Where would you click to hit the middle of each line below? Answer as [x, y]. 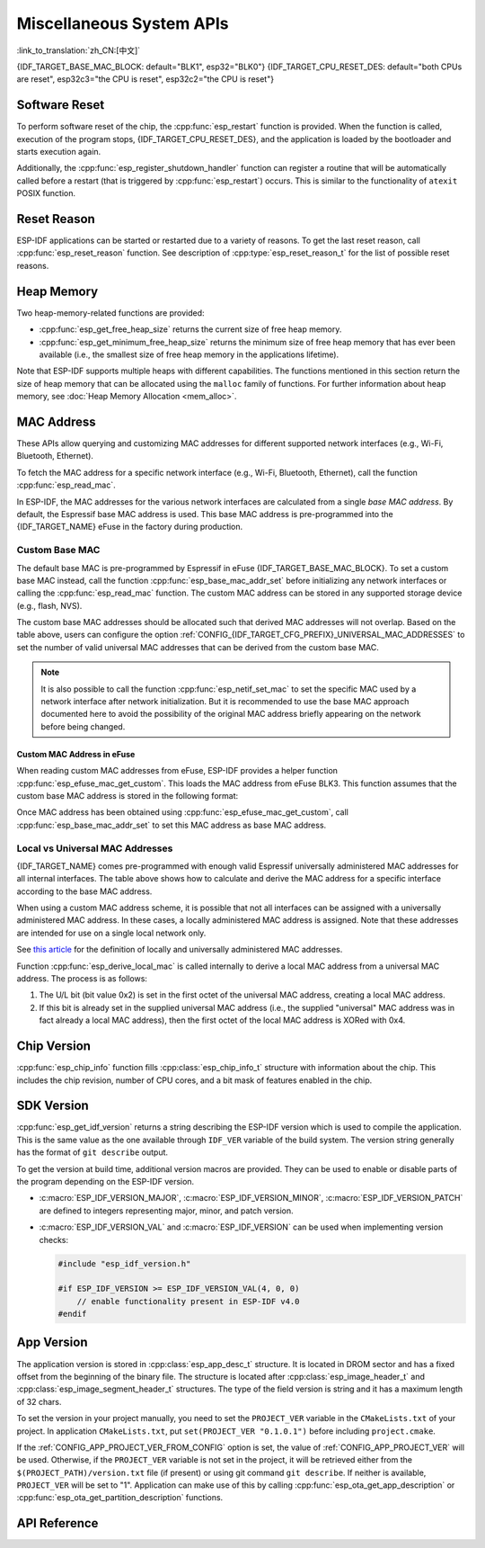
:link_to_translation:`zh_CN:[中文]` [79, 50]
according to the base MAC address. [84, 891]
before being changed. [83, 726]
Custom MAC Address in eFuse [76, 754]
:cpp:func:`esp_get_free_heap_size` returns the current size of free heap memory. [190, 329]
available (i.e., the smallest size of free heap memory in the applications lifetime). [189, 354]
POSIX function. [46, 193]
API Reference [57, 1523]
